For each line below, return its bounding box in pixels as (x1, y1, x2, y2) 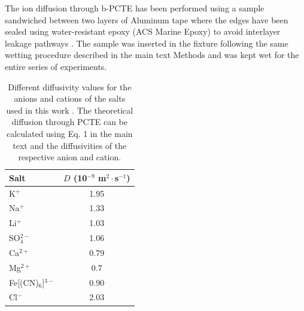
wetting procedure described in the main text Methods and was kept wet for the (5, 48, 299, 61)
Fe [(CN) (9, 276, 39, 288)
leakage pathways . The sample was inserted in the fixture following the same (5, 36, 288, 49)
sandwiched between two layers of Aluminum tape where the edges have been (5, 13, 288, 26)
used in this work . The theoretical (6, 103, 133, 116)
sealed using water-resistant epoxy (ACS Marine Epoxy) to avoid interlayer (5, 25, 281, 38)
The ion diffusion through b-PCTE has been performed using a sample (5, 2, 265, 14)
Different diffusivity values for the (8, 80, 132, 93)
